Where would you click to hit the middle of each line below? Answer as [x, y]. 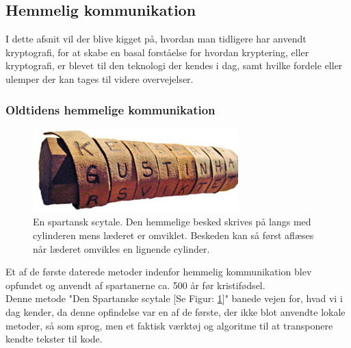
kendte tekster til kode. [54, 339]
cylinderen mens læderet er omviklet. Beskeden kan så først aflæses [173, 235]
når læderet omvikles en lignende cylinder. [121, 248]
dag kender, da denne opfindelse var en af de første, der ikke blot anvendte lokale [175, 311]
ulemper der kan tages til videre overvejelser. [100, 78]
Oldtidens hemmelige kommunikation [110, 109]
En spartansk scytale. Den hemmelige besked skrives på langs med [172, 222]
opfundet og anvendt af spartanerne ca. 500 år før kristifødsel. [135, 285]
